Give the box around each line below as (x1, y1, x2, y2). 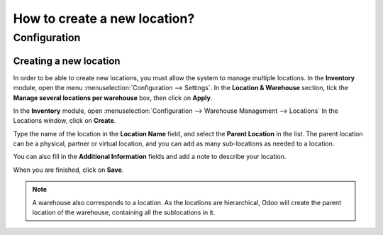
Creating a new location (13, 55, 121, 67)
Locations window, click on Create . (13, 116, 116, 125)
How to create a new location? (13, 11, 195, 26)
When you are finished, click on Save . (13, 165, 124, 174)
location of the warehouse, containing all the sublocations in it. (32, 208, 216, 217)
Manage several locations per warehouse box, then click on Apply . (13, 93, 213, 102)
